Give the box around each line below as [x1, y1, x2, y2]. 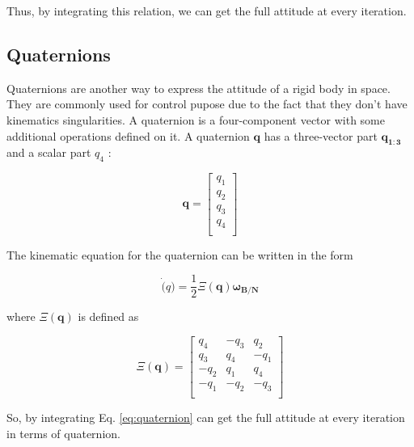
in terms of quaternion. [6, 424, 120, 441]
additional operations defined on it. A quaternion [6, 127, 250, 144]
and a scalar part [6, 144, 91, 161]
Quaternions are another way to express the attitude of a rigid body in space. [6, 79, 391, 96]
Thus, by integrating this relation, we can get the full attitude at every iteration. [6, 2, 407, 19]
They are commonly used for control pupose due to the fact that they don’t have [6, 95, 408, 112]
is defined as [78, 308, 139, 325]
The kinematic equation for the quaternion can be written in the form [6, 246, 353, 263]
